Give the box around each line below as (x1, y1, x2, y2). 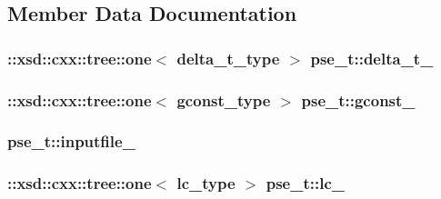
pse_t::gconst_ (301, 88, 416, 111)
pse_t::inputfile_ (7, 130, 135, 153)
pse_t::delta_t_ (310, 46, 434, 69)
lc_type (176, 172, 236, 194)
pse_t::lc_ (266, 172, 345, 194)
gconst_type (176, 88, 271, 111)
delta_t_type (176, 46, 280, 69)
